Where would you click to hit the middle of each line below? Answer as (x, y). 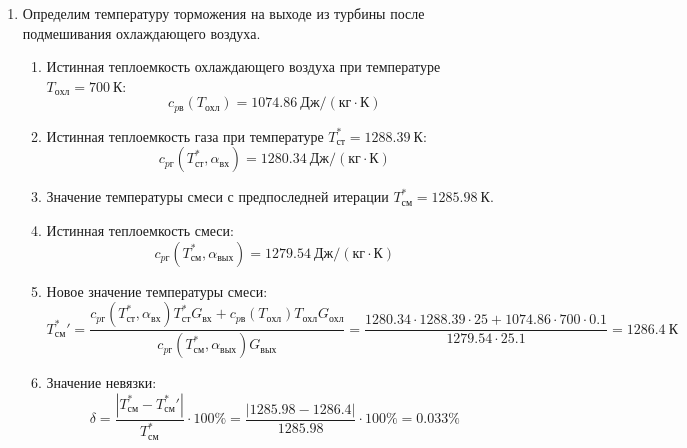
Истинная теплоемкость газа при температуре (185, 135)
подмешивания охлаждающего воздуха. (141, 32)
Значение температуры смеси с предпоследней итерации (217, 196)
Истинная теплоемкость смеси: (140, 230)
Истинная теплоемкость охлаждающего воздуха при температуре (243, 66)
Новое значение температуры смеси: (157, 290)
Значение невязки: (101, 382)
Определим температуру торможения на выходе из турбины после (223, 13)
